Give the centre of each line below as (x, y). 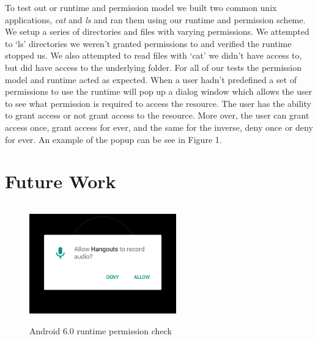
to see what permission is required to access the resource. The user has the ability (158, 103)
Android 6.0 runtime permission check (101, 330)
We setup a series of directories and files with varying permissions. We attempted (157, 31)
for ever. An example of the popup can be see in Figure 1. (113, 139)
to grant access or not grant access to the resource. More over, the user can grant (157, 115)
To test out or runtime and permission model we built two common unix (141, 7)
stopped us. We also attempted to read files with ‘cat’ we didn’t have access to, (153, 55)
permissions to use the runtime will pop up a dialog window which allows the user (159, 91)
